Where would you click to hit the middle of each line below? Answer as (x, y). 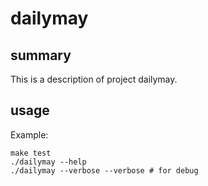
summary (41, 55)
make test (31, 153)
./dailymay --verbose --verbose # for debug (104, 170)
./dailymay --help (48, 162)
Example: (29, 134)
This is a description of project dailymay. (94, 79)
